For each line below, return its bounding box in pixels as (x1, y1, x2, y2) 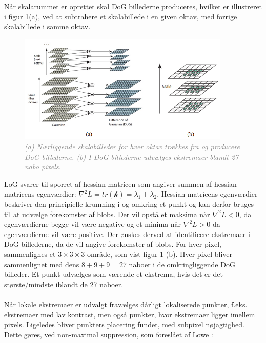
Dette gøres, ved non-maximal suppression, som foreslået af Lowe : (4, 329, 213, 339)
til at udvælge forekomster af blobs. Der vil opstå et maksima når (4, 208, 210, 219)
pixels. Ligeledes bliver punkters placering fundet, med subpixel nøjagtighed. (4, 319, 244, 330)
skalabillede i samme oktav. (4, 21, 91, 32)
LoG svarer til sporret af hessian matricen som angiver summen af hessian (4, 178, 237, 189)
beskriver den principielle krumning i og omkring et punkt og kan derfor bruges (4, 199, 254, 209)
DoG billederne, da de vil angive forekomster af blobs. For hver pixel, (4, 239, 221, 249)
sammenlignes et (4, 248, 56, 259)
